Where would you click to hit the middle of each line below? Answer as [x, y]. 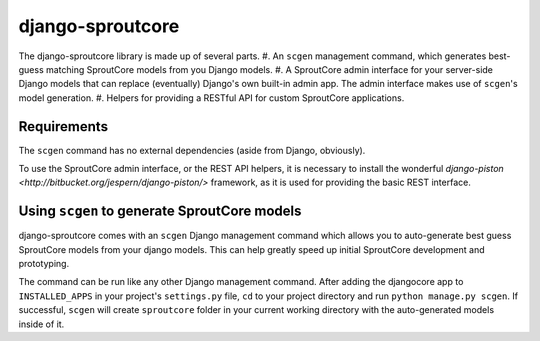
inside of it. [41, 324]
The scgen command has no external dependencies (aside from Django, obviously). [192, 150]
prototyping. [44, 264]
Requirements [63, 126]
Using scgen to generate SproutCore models [160, 211]
